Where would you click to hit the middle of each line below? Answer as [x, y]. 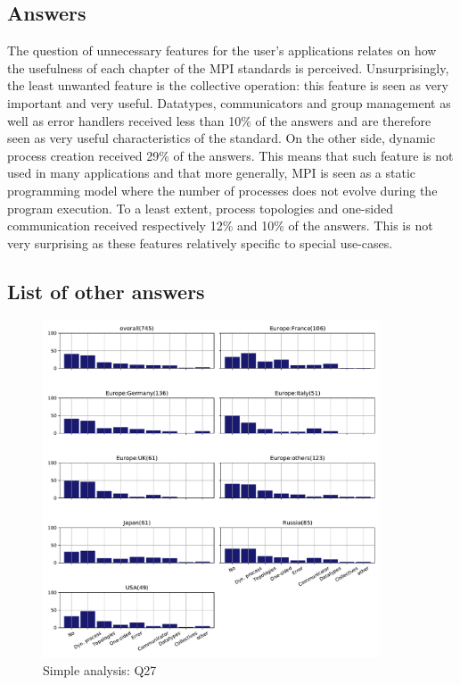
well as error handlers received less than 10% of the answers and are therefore [219, 120]
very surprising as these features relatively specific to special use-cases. [200, 242]
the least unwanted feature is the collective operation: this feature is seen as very [228, 85]
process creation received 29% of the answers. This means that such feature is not [230, 155]
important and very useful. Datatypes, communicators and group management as [229, 102]
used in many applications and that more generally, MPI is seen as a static [212, 173]
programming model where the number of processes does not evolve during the [222, 190]
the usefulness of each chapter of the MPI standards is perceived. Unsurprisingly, [228, 67]
